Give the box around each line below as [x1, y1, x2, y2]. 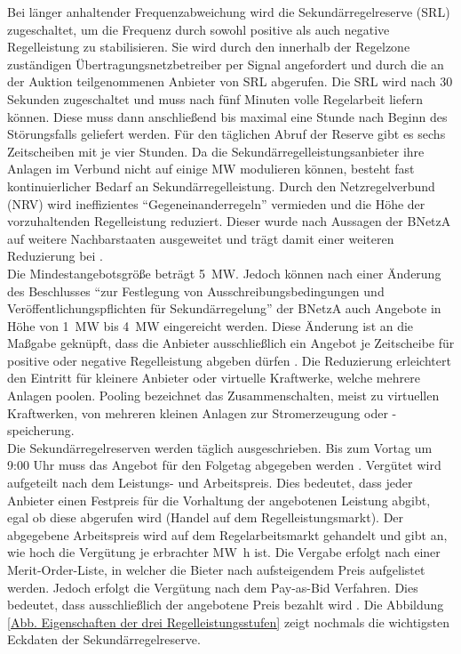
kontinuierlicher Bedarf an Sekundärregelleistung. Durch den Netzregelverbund [7, 176, 435, 195]
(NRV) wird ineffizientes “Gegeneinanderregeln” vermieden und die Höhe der [7, 194, 425, 213]
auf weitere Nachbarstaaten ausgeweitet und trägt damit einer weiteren [7, 229, 394, 247]
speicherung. [7, 421, 75, 440]
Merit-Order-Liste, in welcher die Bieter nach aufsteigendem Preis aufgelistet [7, 561, 425, 578]
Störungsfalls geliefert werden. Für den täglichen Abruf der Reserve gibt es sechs [7, 125, 446, 143]
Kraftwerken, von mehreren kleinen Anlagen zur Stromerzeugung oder [7, 403, 388, 422]
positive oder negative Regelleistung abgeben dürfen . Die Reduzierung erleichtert [7, 351, 451, 369]
